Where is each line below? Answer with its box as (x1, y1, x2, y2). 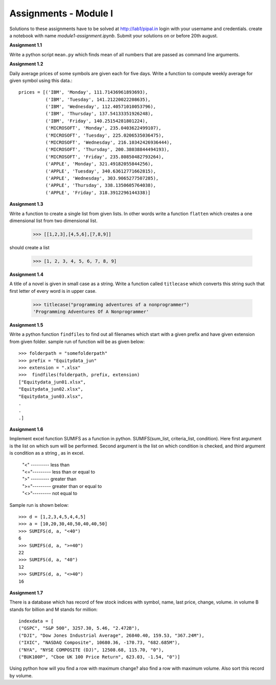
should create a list (9, 244, 50, 250)
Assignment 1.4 (9, 271, 43, 277)
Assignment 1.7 (9, 589, 43, 596)
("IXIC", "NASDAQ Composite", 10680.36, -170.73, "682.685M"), (18, 640, 180, 646)
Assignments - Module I (9, 8, 113, 19)
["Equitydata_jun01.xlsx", (18, 379, 86, 385)
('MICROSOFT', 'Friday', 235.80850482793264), (45, 154, 165, 160)
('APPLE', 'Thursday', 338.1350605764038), (45, 182, 156, 188)
